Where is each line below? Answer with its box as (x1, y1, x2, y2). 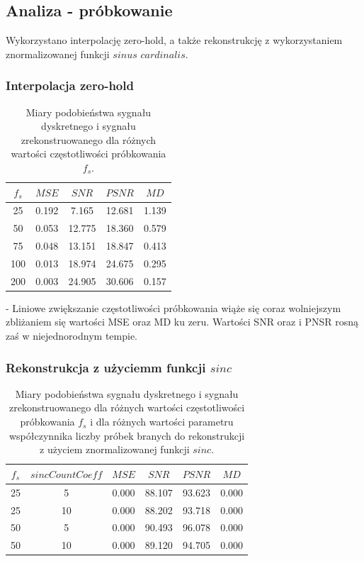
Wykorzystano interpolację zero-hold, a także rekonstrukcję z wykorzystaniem (6, 33, 343, 48)
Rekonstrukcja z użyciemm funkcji (6, 358, 206, 376)
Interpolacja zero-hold (6, 77, 134, 94)
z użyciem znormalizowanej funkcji (40, 442, 190, 457)
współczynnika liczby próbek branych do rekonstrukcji (9, 428, 245, 443)
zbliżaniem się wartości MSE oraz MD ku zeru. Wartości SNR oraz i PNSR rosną (6, 314, 359, 329)
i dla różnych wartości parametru (90, 414, 234, 429)
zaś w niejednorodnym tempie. (6, 328, 138, 343)
